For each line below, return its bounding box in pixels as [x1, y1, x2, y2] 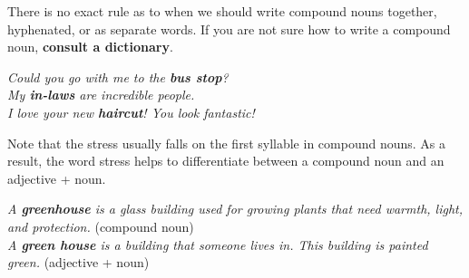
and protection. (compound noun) [7, 216, 194, 235]
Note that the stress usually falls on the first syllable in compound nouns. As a [7, 133, 445, 152]
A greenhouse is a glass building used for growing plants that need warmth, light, [7, 199, 464, 218]
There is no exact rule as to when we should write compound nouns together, [7, 2, 437, 20]
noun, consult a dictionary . [7, 37, 173, 56]
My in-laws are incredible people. [7, 85, 195, 104]
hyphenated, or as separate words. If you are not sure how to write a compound [7, 19, 451, 38]
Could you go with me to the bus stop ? [7, 67, 229, 86]
